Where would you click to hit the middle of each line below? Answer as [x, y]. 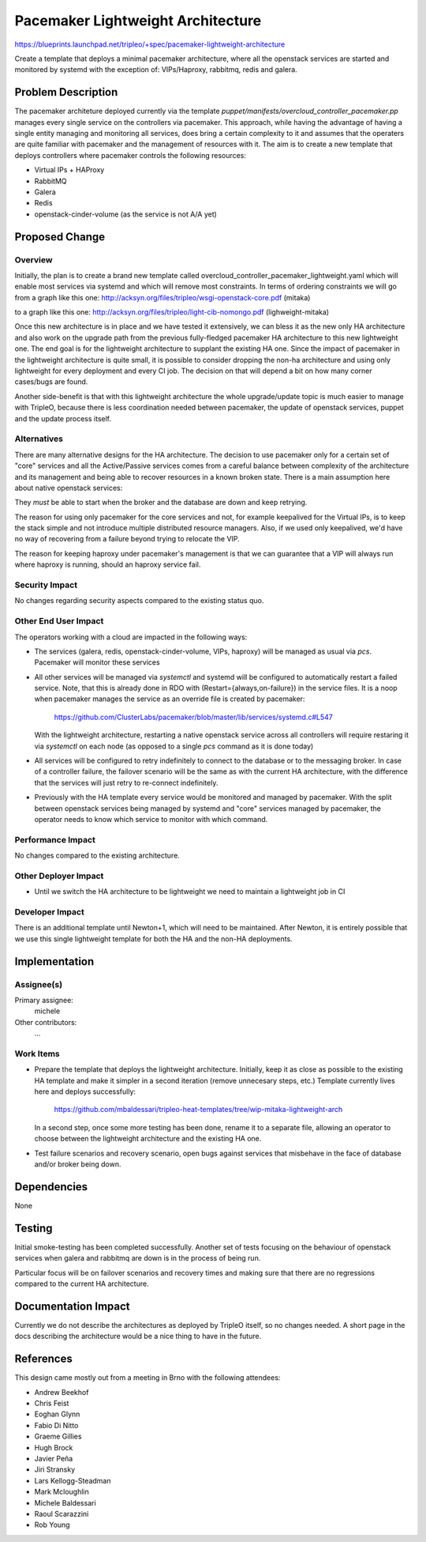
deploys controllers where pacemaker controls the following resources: [130, 155]
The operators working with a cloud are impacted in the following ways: [131, 637]
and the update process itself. [63, 418]
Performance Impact [55, 839]
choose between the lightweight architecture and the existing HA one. [148, 1139]
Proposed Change [60, 237]
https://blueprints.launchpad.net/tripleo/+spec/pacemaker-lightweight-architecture [150, 44]
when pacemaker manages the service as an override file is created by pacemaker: [170, 699]
